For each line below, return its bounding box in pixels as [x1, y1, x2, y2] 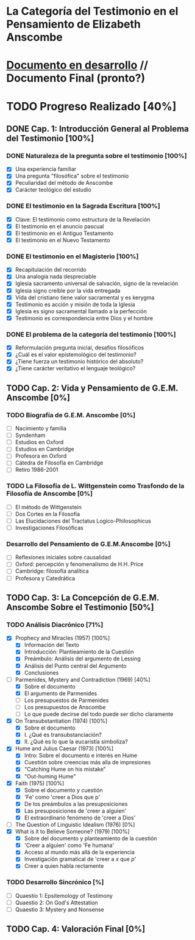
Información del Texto [24, 641, 79, 649]
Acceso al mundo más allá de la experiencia [24, 849, 135, 856]
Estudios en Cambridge [15, 446, 74, 453]
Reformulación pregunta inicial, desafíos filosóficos [15, 344, 144, 351]
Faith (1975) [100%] [15, 779, 65, 787]
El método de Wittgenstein [15, 503, 82, 510]
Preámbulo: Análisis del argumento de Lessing [24, 655, 141, 662]
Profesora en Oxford [15, 452, 67, 460]
